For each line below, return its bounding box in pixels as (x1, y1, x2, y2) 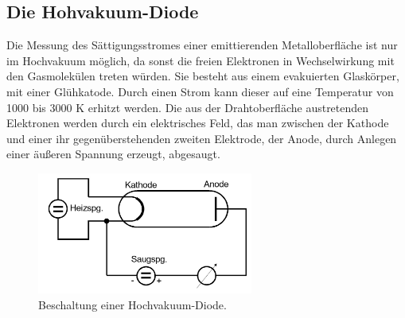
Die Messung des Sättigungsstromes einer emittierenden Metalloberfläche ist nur (6, 37, 398, 53)
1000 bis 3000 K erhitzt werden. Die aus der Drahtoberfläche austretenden (6, 99, 369, 115)
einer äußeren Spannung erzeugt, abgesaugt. (6, 145, 220, 162)
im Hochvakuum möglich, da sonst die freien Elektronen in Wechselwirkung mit (6, 52, 395, 68)
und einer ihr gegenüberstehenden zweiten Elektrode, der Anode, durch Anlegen (6, 130, 397, 146)
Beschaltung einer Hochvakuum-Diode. (38, 296, 227, 312)
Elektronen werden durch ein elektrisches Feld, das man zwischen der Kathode (6, 114, 389, 131)
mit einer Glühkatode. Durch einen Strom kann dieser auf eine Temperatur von (6, 83, 394, 99)
